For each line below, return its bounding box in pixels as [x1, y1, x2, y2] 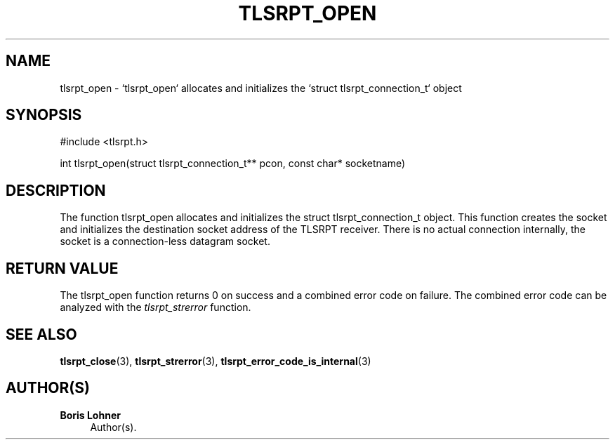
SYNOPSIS [6, 106, 82, 124]
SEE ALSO [6, 325, 77, 343]
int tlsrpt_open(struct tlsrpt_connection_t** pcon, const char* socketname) [60, 157, 406, 170]
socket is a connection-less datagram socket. [60, 235, 270, 248]
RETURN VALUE [6, 259, 119, 277]
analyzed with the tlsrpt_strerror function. [60, 301, 251, 314]
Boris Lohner [60, 409, 121, 421]
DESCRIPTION [6, 181, 106, 199]
